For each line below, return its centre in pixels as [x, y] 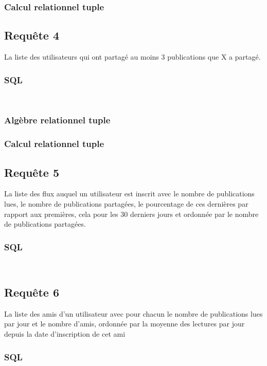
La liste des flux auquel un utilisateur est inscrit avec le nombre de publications [129, 194]
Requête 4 [32, 35]
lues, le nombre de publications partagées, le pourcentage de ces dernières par [126, 204]
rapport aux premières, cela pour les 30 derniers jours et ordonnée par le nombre [131, 214]
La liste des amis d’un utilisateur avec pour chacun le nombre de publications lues [133, 313]
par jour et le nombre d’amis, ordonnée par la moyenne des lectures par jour [124, 324]
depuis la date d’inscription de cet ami [65, 334]
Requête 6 [32, 292]
